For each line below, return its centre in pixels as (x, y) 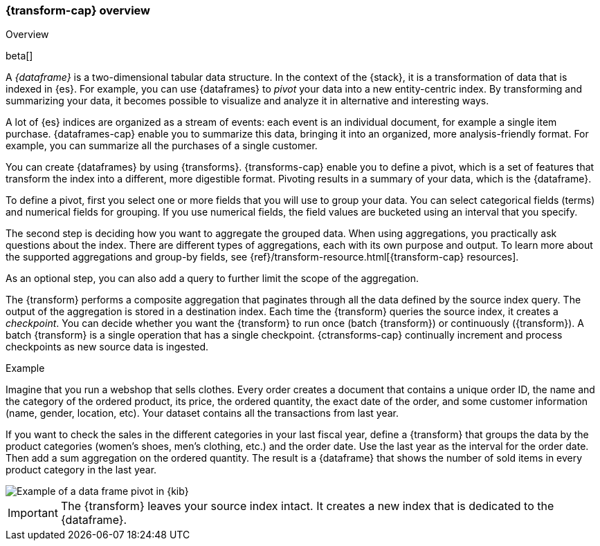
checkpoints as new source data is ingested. (107, 347)
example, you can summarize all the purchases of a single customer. (162, 146)
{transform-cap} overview (78, 10)
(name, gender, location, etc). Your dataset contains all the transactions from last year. (202, 413)
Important (33, 513)
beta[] (19, 56)
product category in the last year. (81, 470)
